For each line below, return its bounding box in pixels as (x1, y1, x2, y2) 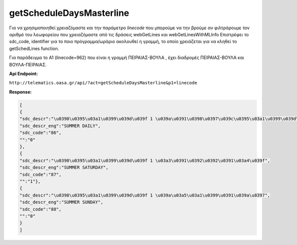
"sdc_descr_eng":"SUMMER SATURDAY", (19, 165, 109, 171)
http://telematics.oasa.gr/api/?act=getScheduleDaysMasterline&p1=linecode (9, 80, 198, 86)
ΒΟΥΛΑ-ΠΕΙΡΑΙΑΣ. (9, 61, 47, 67)
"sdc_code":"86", (19, 130, 62, 136)
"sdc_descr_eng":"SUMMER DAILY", (19, 123, 101, 128)
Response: (9, 89, 32, 95)
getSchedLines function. (9, 45, 59, 52)
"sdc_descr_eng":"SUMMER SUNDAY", (19, 199, 103, 205)
